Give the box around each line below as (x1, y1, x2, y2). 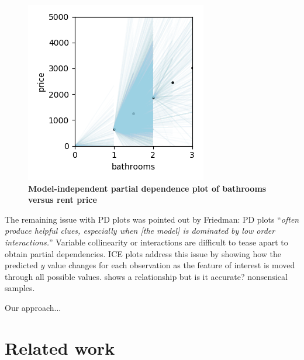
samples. (5, 282, 35, 294)
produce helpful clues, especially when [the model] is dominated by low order (5, 224, 275, 237)
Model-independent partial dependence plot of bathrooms (28, 182, 267, 194)
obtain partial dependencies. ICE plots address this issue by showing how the (5, 247, 282, 259)
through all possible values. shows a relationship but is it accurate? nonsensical (5, 270, 288, 282)
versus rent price (28, 193, 97, 206)
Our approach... (5, 301, 61, 313)
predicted (5, 259, 38, 271)
